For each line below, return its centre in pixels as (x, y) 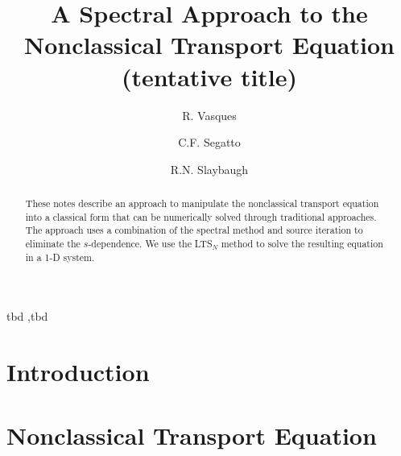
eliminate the (53, 244)
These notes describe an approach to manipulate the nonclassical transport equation (202, 203)
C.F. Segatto (209, 142)
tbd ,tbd (27, 316)
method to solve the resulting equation (302, 244)
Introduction (78, 372)
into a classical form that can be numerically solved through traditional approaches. (201, 216)
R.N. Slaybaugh (209, 169)
